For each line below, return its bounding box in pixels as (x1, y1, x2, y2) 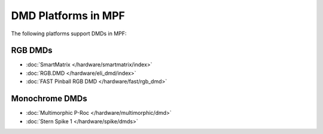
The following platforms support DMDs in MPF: (11, 30, 127, 37)
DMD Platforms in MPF (11, 9, 125, 22)
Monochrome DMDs (11, 93, 88, 104)
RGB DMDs (11, 45, 53, 56)
